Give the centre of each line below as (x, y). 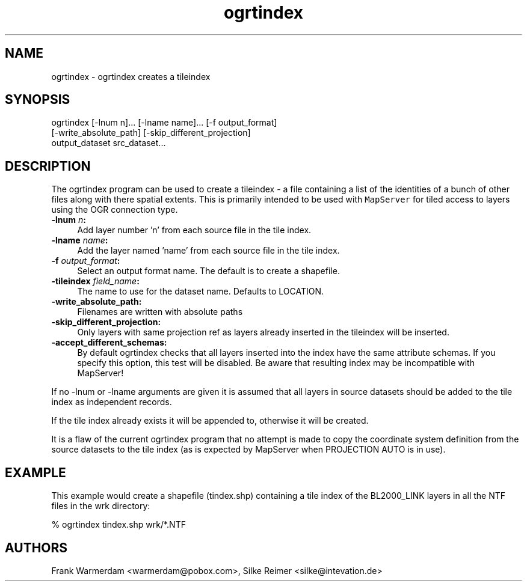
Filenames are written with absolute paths (160, 312)
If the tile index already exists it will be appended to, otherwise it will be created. (210, 421)
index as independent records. (112, 402)
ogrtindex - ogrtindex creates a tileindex (131, 76)
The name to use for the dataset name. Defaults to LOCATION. (200, 291)
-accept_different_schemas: (109, 343)
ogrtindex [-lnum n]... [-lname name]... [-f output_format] (164, 123)
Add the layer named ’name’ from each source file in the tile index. (208, 251)
